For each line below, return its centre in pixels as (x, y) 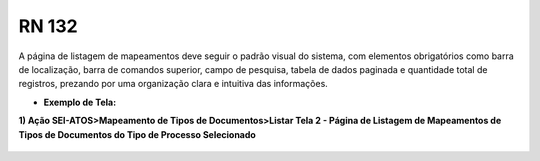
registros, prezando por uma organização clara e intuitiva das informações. (173, 84)
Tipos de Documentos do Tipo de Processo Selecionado (137, 134)
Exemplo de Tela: (80, 102)
